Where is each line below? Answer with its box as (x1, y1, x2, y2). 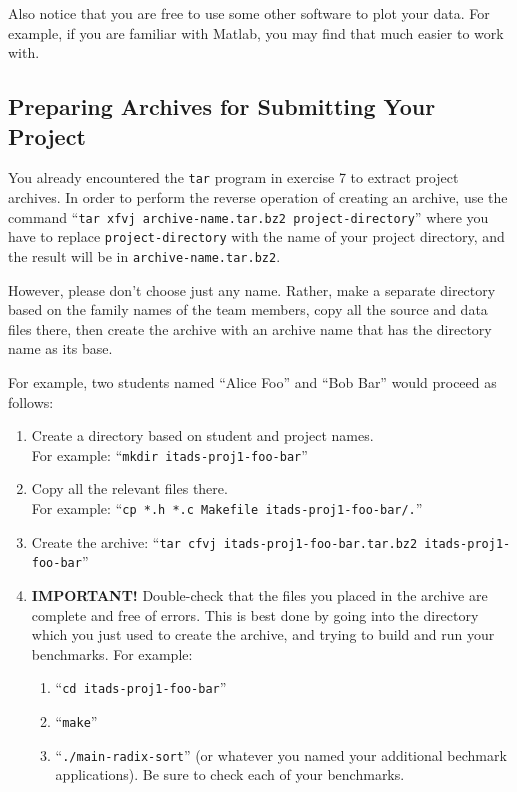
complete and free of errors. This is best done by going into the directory (31, 604, 479, 625)
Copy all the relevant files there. (31, 478, 228, 499)
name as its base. (8, 338, 113, 359)
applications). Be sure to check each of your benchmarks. (55, 764, 405, 785)
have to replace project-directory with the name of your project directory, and (8, 226, 505, 247)
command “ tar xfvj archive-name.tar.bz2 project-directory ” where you (8, 206, 489, 227)
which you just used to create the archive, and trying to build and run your (31, 624, 495, 645)
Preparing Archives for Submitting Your (8, 91, 436, 122)
